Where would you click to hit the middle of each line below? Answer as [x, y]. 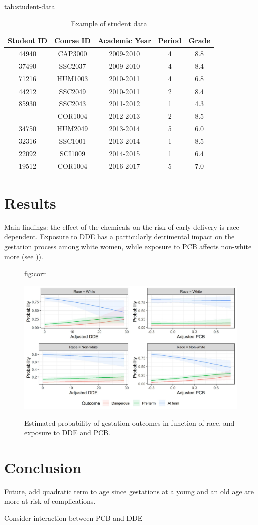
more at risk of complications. [50, 501]
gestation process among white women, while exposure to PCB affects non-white [128, 247]
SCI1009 [72, 153]
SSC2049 [73, 91]
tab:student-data [30, 6]
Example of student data [109, 23]
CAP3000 [73, 54]
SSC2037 [73, 66]
